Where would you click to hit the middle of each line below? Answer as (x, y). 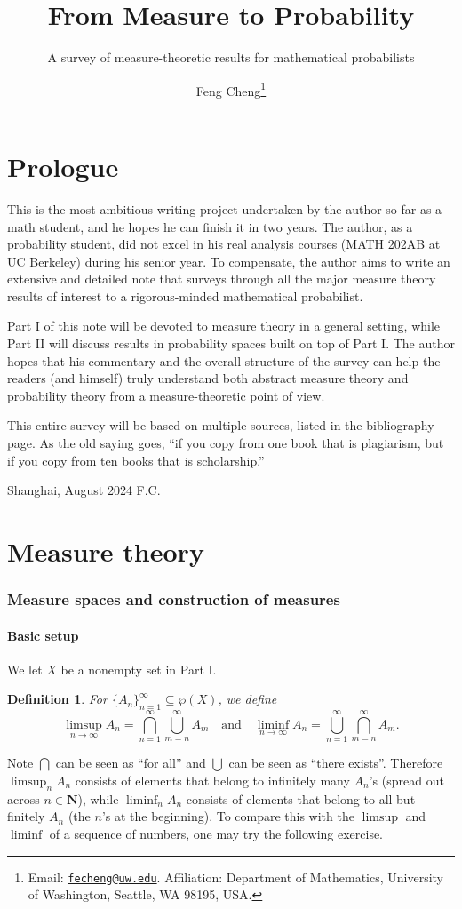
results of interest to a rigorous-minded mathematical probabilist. (185, 295)
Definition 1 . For (57, 699)
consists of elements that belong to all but (301, 798)
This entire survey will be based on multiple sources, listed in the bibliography (221, 425)
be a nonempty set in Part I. (139, 669)
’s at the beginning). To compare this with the (228, 816)
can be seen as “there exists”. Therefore (336, 763)
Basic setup (43, 635)
